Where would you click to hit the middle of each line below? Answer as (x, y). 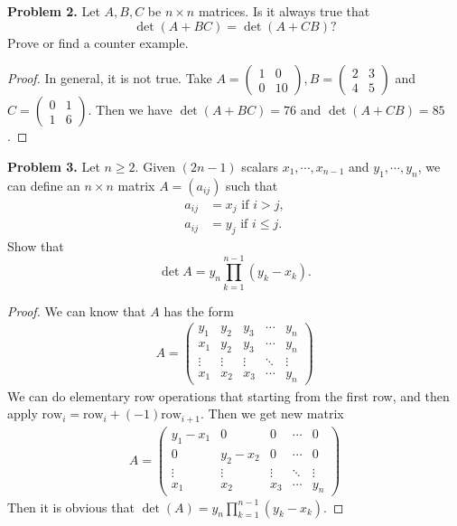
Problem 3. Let (54, 166)
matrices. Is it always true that (284, 11)
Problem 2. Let (54, 11)
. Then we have (130, 110)
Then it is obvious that (71, 507)
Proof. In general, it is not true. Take (110, 78)
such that (252, 185)
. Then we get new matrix (272, 413)
